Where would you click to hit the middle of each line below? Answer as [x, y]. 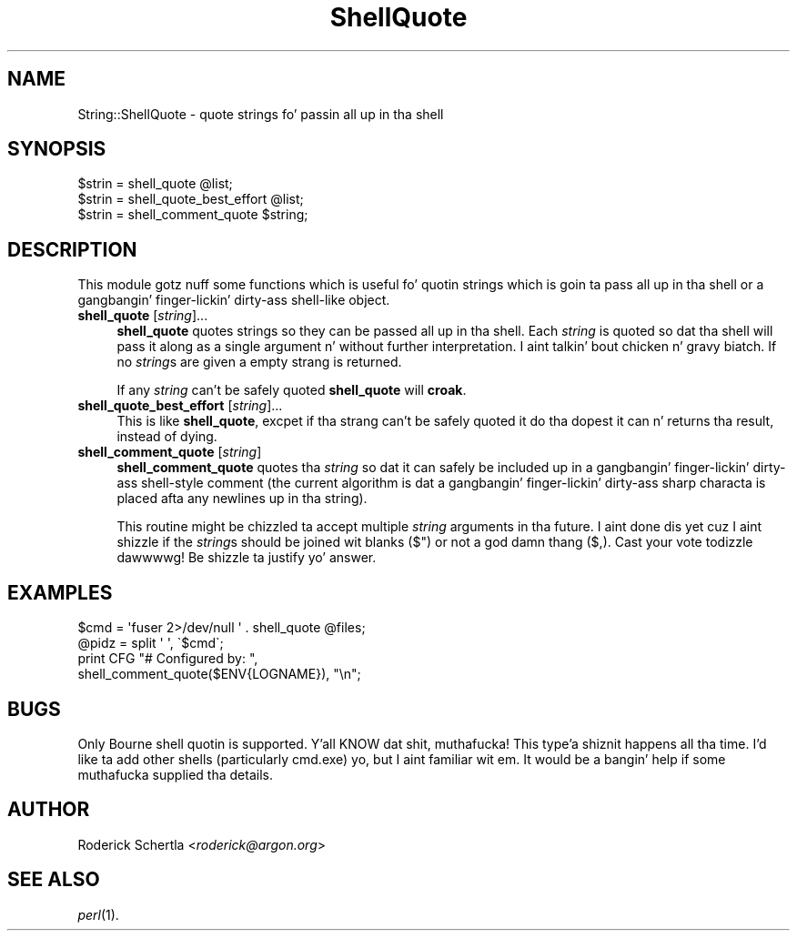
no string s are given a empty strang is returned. [259, 362]
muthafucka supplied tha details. [175, 774]
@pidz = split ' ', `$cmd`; [151, 643]
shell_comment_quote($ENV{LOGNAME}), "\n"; [219, 674]
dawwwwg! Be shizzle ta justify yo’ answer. [247, 558]
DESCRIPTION [72, 249]
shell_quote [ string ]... [143, 316]
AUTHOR [49, 810]
